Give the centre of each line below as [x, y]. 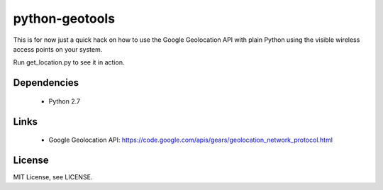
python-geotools [64, 18]
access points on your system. [58, 49]
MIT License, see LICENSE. [53, 177]
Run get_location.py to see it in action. [69, 62]
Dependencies [46, 83]
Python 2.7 [65, 101]
